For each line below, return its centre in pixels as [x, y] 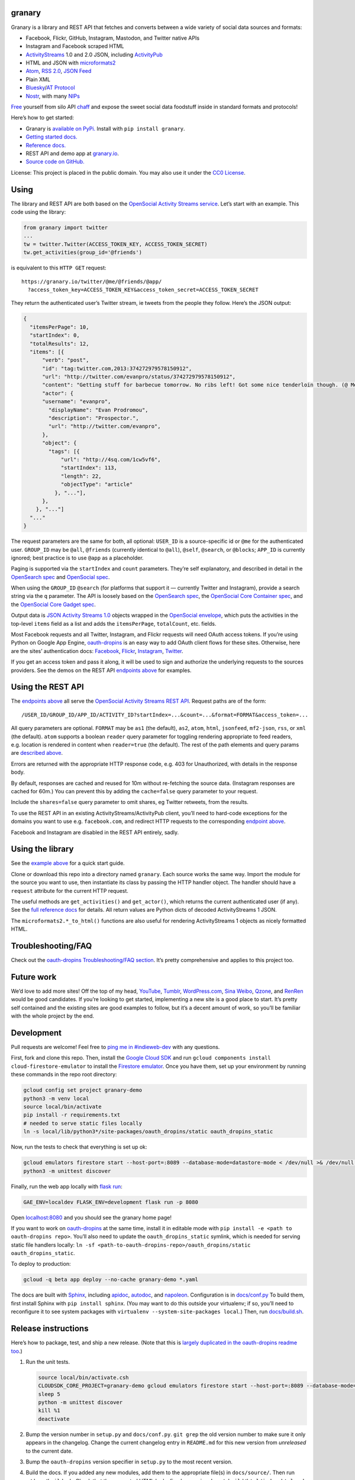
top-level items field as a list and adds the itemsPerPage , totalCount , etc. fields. [114, 623]
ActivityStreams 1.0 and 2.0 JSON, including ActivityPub [94, 54]
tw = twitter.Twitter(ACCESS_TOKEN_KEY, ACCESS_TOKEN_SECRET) [115, 244]
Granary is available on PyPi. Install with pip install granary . [106, 128]
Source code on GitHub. [55, 162]
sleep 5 [49, 1394]
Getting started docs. [51, 137]
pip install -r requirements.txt [72, 1115]
